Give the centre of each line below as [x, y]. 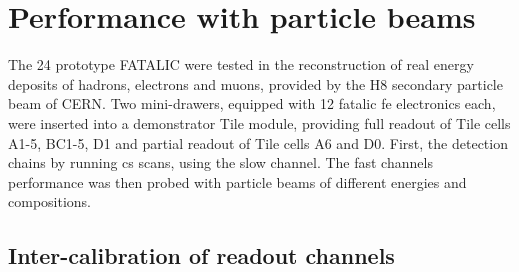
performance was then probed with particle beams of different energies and [237, 181]
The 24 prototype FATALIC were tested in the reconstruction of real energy [241, 64]
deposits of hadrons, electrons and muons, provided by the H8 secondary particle [255, 83]
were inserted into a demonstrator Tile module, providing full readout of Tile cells [259, 122]
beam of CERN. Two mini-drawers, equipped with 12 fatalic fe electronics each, [252, 103]
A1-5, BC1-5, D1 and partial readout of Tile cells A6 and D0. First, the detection [258, 142]
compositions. [49, 201]
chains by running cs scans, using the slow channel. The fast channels [220, 162]
